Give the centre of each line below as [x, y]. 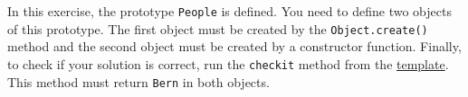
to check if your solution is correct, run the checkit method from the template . [228, 63]
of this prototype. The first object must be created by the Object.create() [218, 28]
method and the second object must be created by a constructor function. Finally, [234, 46]
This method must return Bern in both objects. [138, 81]
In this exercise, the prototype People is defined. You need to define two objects [229, 11]
